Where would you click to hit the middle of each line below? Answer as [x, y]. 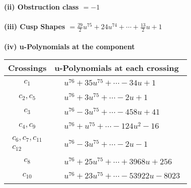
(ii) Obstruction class [41, 7]
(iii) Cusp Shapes [35, 26]
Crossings [27, 68]
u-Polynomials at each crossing [117, 68]
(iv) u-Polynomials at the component [70, 46]
